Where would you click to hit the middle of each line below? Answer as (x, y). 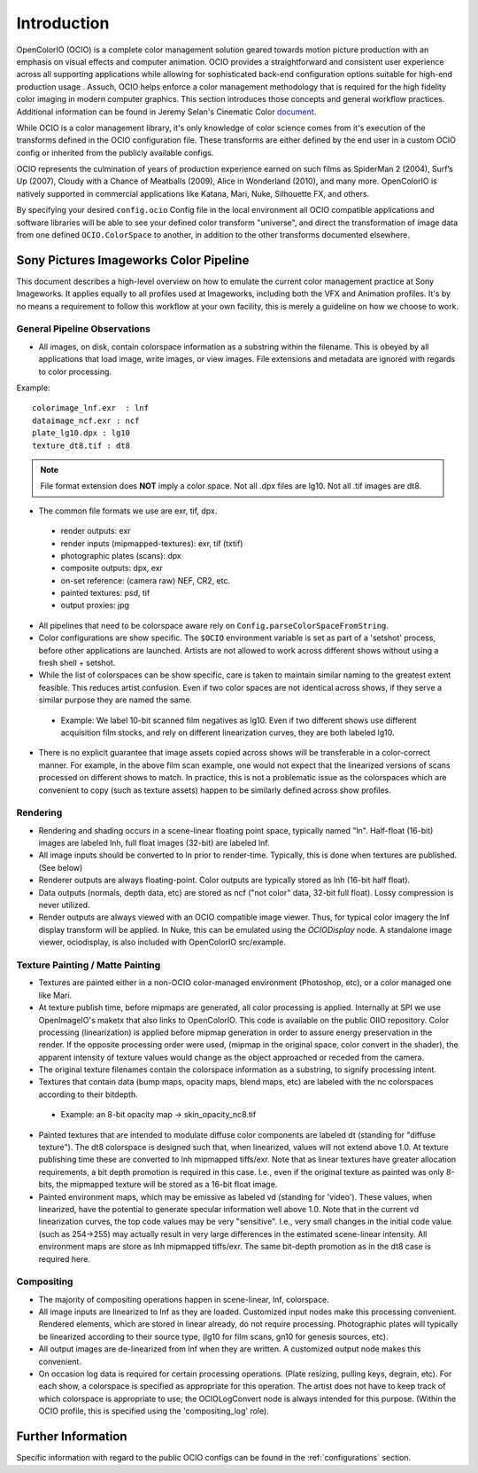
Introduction (63, 23)
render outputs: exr (96, 531)
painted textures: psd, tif (105, 593)
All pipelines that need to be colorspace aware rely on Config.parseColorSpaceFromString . (214, 625)
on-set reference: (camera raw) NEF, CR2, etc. (146, 580)
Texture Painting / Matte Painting (89, 965)
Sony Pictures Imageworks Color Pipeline (133, 260)
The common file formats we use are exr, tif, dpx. (128, 511)
